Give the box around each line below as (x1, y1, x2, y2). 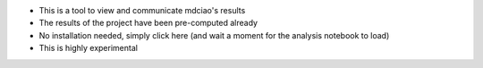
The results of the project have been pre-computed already (38, 18, 258, 29)
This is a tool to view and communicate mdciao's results (38, 5, 246, 15)
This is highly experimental (38, 43, 139, 54)
